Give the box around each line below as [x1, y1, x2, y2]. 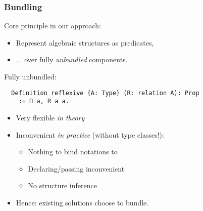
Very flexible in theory [16, 112, 85, 122]
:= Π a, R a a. [18, 98, 69, 105]
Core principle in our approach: [4, 20, 101, 31]
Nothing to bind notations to [28, 146, 118, 157]
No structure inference [28, 180, 97, 191]
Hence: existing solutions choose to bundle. [16, 197, 149, 207]
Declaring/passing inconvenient [28, 163, 125, 174]
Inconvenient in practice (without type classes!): [16, 129, 164, 140]
